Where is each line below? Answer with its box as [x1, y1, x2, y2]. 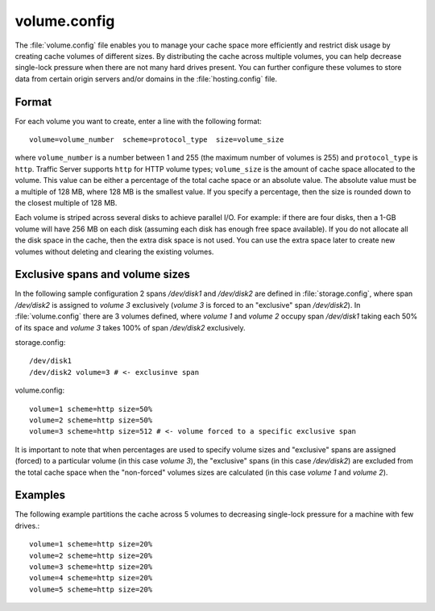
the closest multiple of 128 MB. [14, 197, 118, 207]
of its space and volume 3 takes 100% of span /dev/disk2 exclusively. [14, 322, 246, 332]
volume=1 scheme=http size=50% [29, 404, 153, 414]
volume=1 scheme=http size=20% [29, 540, 153, 549]
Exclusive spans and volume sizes [14, 268, 191, 281]
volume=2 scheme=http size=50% [29, 415, 153, 425]
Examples [14, 488, 66, 502]
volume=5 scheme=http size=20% [29, 584, 153, 594]
